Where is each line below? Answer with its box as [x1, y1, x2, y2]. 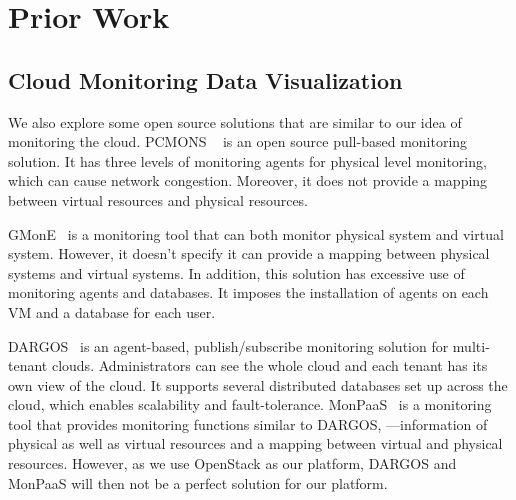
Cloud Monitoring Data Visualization [8, 64, 403, 95]
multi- [452, 335, 490, 356]
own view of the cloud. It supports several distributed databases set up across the [8, 374, 508, 395]
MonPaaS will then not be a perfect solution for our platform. [8, 472, 388, 493]
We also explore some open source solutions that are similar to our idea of [8, 111, 462, 132]
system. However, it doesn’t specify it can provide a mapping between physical [8, 243, 490, 264]
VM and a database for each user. [8, 301, 216, 322]
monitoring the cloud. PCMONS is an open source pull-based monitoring [8, 131, 468, 152]
